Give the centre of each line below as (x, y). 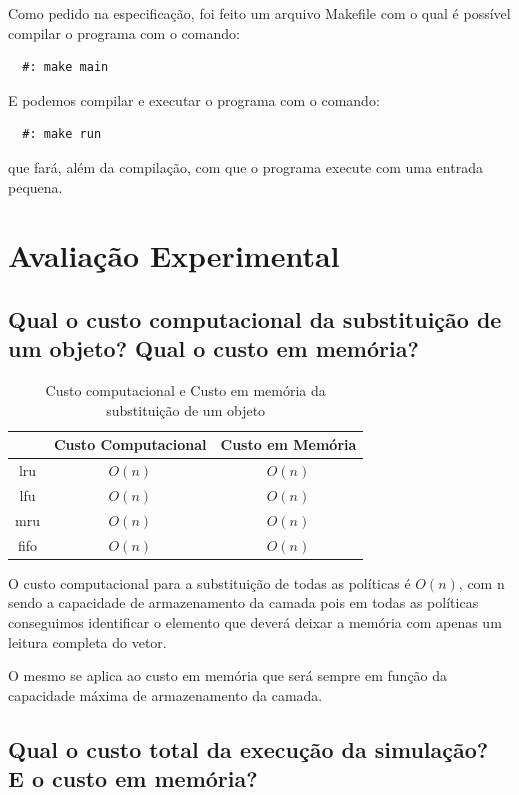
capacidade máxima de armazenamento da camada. (165, 694)
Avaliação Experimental (174, 255)
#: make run (62, 134)
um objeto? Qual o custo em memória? (213, 348)
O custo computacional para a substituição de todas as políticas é (209, 582)
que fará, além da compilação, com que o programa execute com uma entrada (245, 166)
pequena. (35, 186)
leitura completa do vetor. (87, 641)
